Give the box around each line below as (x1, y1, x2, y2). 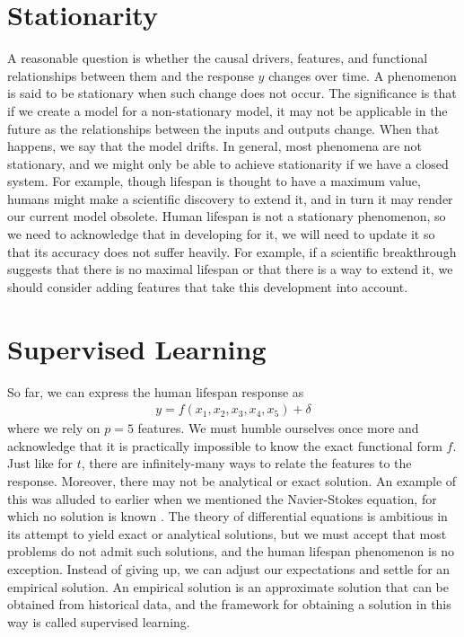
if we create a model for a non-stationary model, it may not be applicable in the (7, 101, 448, 119)
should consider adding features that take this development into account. (7, 277, 408, 296)
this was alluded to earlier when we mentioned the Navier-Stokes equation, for (7, 489, 437, 508)
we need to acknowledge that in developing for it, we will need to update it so (7, 225, 435, 243)
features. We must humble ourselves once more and (137, 419, 419, 438)
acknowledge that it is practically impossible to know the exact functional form (7, 436, 442, 455)
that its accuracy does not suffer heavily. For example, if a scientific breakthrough (7, 242, 457, 261)
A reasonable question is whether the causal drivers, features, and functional (7, 49, 428, 67)
